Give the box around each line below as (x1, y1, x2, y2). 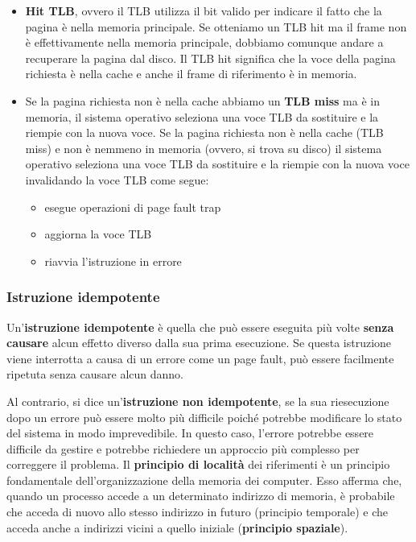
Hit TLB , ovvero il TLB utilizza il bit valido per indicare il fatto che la (25, 2, 382, 19)
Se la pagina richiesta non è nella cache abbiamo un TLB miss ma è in (25, 92, 380, 109)
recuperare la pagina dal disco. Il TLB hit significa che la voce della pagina (25, 49, 396, 66)
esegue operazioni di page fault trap (44, 198, 221, 215)
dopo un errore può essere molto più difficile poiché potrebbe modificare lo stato (6, 408, 402, 425)
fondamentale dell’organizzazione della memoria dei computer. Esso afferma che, (6, 471, 402, 488)
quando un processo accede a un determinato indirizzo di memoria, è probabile (6, 487, 395, 504)
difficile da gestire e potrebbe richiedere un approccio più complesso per (6, 440, 360, 457)
